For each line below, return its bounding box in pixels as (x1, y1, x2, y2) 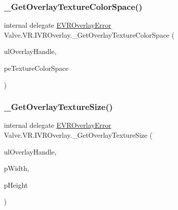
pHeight (4, 179, 28, 190)
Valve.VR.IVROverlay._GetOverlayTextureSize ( (4, 130, 153, 140)
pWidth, (4, 163, 29, 173)
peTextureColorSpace (4, 63, 69, 73)
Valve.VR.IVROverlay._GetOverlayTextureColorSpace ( (4, 29, 175, 40)
